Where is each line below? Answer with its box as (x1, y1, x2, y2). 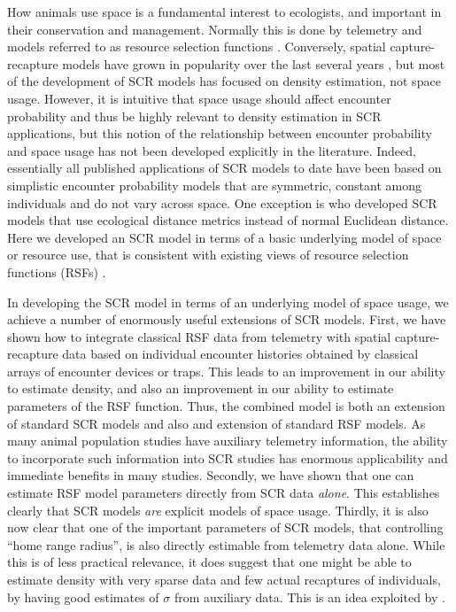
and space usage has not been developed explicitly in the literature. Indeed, (7, 141, 416, 159)
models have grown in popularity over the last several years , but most (62, 54, 445, 73)
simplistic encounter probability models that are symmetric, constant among (7, 175, 421, 194)
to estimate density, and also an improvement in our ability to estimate (7, 379, 394, 398)
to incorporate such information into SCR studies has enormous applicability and (7, 448, 448, 467)
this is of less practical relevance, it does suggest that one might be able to (7, 553, 412, 571)
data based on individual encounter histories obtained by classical (62, 345, 419, 363)
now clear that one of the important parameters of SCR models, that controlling (7, 518, 444, 537)
